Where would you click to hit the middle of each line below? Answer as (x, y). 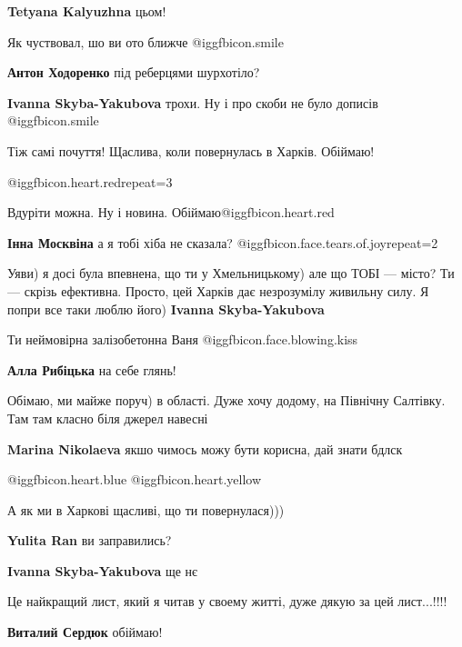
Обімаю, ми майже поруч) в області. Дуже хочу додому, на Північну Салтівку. (226, 400)
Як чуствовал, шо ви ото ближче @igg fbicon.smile (146, 41)
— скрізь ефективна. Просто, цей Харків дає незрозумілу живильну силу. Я (218, 290)
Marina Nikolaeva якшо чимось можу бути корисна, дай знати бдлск (205, 448)
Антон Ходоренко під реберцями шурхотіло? (134, 72)
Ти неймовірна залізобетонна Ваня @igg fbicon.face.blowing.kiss (183, 339)
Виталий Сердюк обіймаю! (85, 632)
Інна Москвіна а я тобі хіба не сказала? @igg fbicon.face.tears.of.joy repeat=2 (223, 242)
